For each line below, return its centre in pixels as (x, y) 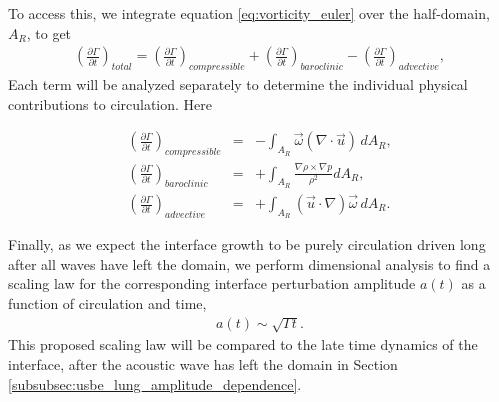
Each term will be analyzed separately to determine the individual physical (238, 84)
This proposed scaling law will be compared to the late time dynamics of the (243, 344)
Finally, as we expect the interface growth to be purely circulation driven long (247, 244)
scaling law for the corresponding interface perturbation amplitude (212, 283)
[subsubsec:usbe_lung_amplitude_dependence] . (155, 383)
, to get (49, 32)
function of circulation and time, (107, 303)
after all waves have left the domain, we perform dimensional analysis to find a (249, 263)
